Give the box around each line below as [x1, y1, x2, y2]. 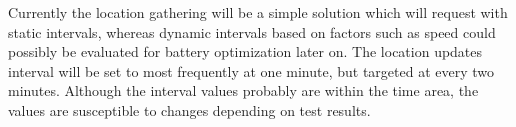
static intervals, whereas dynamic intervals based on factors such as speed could [8, 21, 496, 42]
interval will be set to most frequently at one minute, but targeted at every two [8, 60, 494, 81]
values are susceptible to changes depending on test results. [8, 99, 371, 120]
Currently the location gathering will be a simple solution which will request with [8, 2, 508, 22]
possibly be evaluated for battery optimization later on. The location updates [8, 41, 483, 62]
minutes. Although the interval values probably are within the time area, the [8, 80, 479, 101]
